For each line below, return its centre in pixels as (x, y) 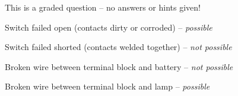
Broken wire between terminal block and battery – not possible (119, 66)
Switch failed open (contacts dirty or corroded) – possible (109, 27)
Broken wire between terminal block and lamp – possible (107, 86)
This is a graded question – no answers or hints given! (103, 7)
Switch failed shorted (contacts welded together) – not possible (118, 47)
